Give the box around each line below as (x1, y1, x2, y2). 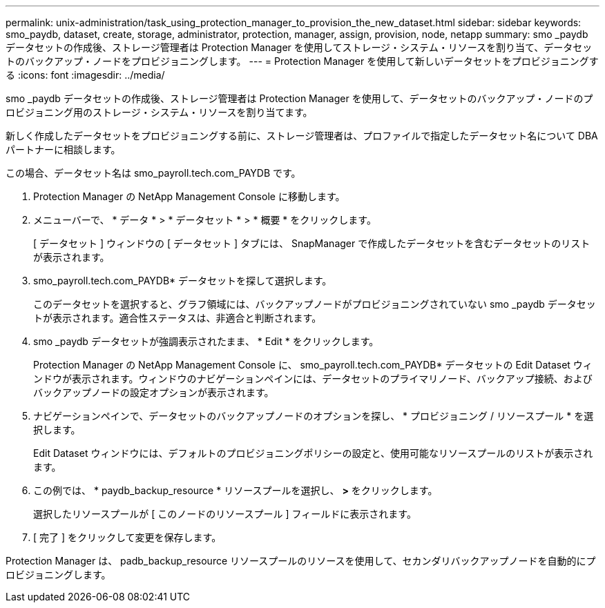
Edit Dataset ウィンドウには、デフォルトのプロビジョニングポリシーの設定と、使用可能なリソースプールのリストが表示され (33, 447, 593, 459)
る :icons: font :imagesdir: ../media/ (6, 69, 165, 81)
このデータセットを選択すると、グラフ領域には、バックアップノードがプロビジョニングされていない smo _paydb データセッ (33, 298, 596, 310)
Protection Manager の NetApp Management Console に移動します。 (33, 190, 345, 202)
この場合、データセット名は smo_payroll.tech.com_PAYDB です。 (6, 167, 301, 179)
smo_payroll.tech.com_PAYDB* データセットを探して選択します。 (33, 275, 332, 286)
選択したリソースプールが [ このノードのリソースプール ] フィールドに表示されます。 (33, 508, 416, 520)
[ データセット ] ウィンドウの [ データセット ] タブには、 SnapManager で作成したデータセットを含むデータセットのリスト (33, 237, 590, 249)
